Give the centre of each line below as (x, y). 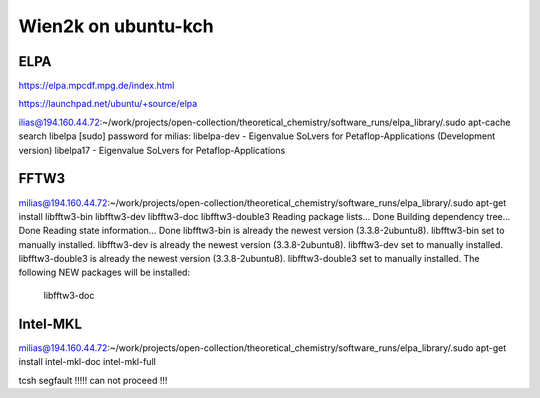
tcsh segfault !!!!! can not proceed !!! (93, 380)
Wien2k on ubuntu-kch (116, 26)
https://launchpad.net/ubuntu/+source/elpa (108, 104)
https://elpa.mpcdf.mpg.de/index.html (96, 86)
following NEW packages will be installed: (104, 272)
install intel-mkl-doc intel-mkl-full (87, 362)
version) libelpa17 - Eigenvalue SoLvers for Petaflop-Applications (152, 150)
